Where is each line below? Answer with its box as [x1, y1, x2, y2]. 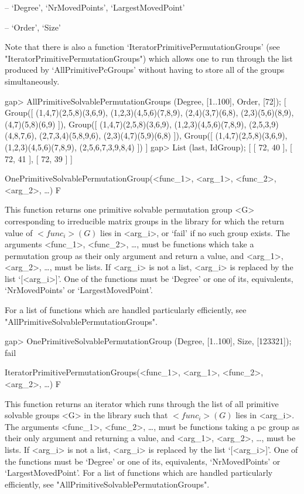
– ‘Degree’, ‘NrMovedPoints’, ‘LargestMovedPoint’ [5, 1, 185, 13]
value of [5, 226, 33, 238]
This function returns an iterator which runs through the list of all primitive [5, 397, 279, 409]
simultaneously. [5, 75, 60, 87]
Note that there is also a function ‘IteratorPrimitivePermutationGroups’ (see [5, 41, 280, 53]
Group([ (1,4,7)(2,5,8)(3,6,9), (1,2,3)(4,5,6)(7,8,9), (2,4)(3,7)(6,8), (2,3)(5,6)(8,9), [5, 106, 294, 119]
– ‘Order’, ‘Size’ [5, 21, 61, 33]
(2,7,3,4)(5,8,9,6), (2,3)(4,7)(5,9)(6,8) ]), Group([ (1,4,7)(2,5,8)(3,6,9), [39, 129, 288, 142]
